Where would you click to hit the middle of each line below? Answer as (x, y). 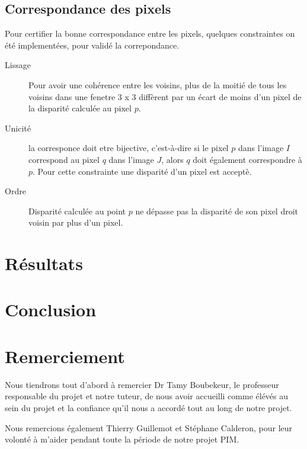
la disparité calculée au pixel (80, 108)
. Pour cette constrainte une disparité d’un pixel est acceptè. (142, 171)
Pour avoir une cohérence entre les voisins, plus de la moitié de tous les (158, 84)
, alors (172, 159)
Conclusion (51, 310)
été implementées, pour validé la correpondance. (92, 45)
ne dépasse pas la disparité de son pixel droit (217, 211)
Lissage (18, 65)
